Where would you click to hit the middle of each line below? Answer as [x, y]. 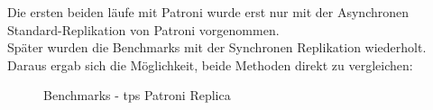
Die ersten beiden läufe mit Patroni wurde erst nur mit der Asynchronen [208, 12]
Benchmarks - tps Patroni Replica [137, 95]
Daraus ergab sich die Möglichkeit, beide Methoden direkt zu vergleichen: [210, 64]
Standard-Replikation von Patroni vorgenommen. [143, 29]
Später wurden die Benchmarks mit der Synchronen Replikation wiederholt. [217, 47]
